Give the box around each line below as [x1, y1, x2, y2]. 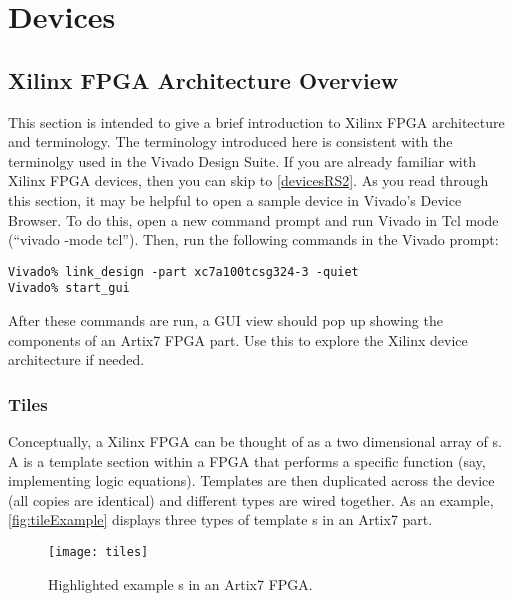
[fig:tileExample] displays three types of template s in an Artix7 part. [8, 509, 433, 530]
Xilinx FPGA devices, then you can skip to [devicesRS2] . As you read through [8, 170, 489, 191]
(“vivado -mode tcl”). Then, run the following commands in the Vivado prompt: [8, 229, 499, 250]
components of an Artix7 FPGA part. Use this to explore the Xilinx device [8, 329, 468, 350]
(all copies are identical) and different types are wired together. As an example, [8, 489, 494, 510]
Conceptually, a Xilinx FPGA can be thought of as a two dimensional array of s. [8, 431, 502, 452]
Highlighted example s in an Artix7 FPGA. [48, 573, 313, 594]
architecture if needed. [8, 349, 145, 370]
